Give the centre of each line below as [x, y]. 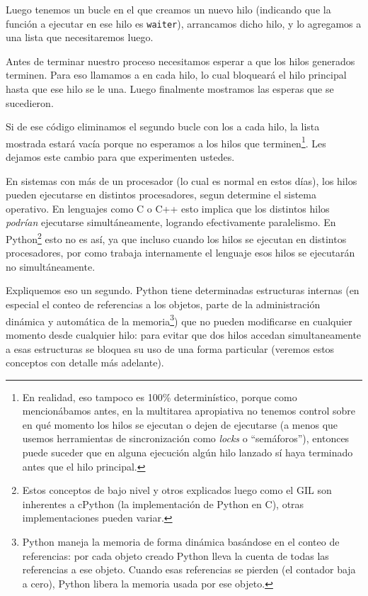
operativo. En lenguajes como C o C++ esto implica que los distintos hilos [168, 208]
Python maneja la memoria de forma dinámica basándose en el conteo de [181, 542]
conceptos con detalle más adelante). [85, 362]
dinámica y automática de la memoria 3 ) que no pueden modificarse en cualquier [179, 320]
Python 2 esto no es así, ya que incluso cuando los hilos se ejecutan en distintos [176, 238]
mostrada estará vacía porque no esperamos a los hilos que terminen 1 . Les [166, 142]
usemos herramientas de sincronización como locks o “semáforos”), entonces [186, 438]
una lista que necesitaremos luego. [80, 37]
